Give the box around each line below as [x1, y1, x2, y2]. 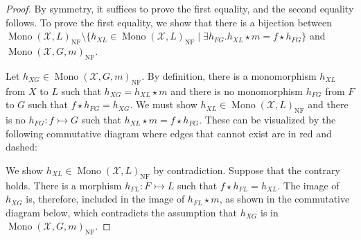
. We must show [130, 97, 197, 112]
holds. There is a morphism [6, 178, 122, 192]
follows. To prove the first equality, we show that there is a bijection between [6, 15, 332, 29]
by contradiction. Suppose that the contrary [153, 162, 340, 177]
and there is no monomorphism [170, 83, 303, 98]
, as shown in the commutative [219, 191, 350, 206]
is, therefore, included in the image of [26, 191, 185, 206]
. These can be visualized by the [199, 112, 336, 126]
